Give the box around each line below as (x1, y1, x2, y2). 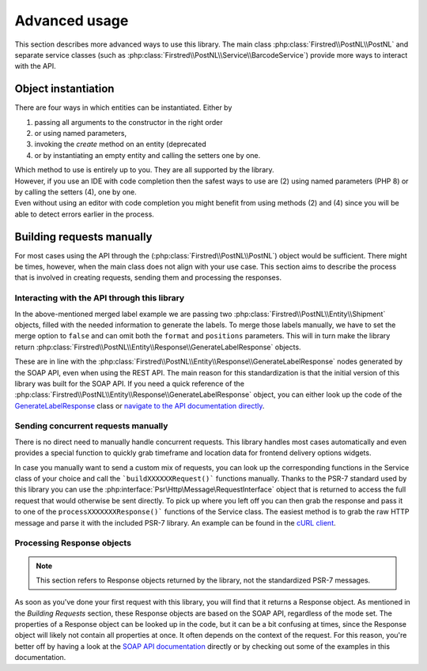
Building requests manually (14, 230, 153, 243)
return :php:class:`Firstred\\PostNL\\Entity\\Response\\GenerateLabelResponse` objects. (14, 342, 301, 352)
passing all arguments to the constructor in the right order (34, 117, 223, 126)
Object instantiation (14, 82, 115, 96)
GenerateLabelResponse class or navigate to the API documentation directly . (14, 401, 265, 410)
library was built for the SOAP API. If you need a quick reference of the (14, 379, 245, 388)
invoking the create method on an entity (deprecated (34, 139, 206, 149)
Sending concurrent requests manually (14, 420, 168, 432)
